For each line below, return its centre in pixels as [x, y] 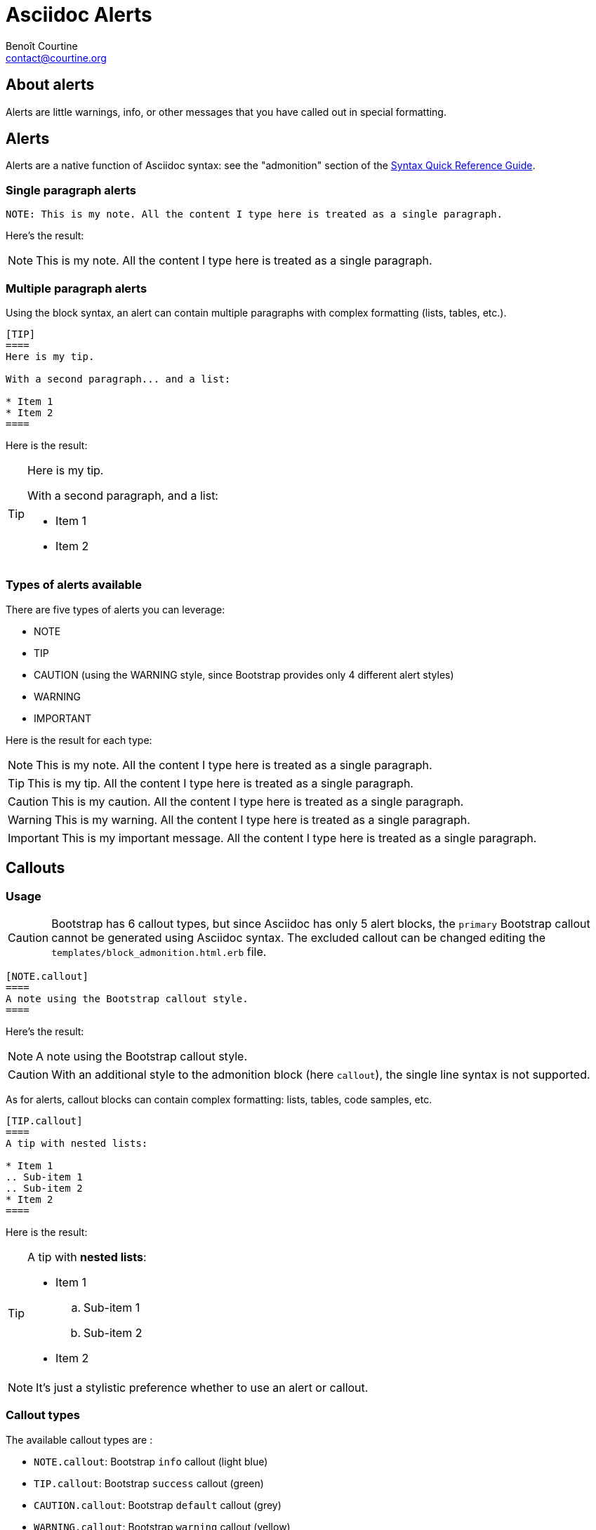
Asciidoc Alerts [79, 15]
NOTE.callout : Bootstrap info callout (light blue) [151, 1461]
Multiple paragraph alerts [77, 288]
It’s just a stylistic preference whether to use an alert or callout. [202, 1387]
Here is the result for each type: [79, 740]
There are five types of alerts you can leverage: [115, 609]
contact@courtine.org [56, 58]
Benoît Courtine [42, 46]
